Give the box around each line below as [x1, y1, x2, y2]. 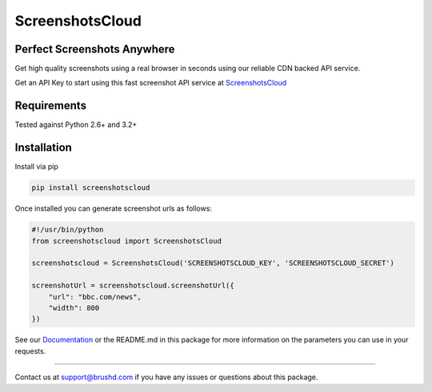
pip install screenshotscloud [31, 184, 150, 192]
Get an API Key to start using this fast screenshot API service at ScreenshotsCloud [14, 78, 287, 88]
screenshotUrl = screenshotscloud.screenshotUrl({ [31, 281, 235, 291]
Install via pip [14, 162, 59, 172]
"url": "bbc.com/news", [48, 292, 142, 301]
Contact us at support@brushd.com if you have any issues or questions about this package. [14, 372, 318, 382]
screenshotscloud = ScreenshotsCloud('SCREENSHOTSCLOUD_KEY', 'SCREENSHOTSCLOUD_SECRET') [31, 259, 395, 267]
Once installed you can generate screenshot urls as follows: [14, 204, 212, 213]
